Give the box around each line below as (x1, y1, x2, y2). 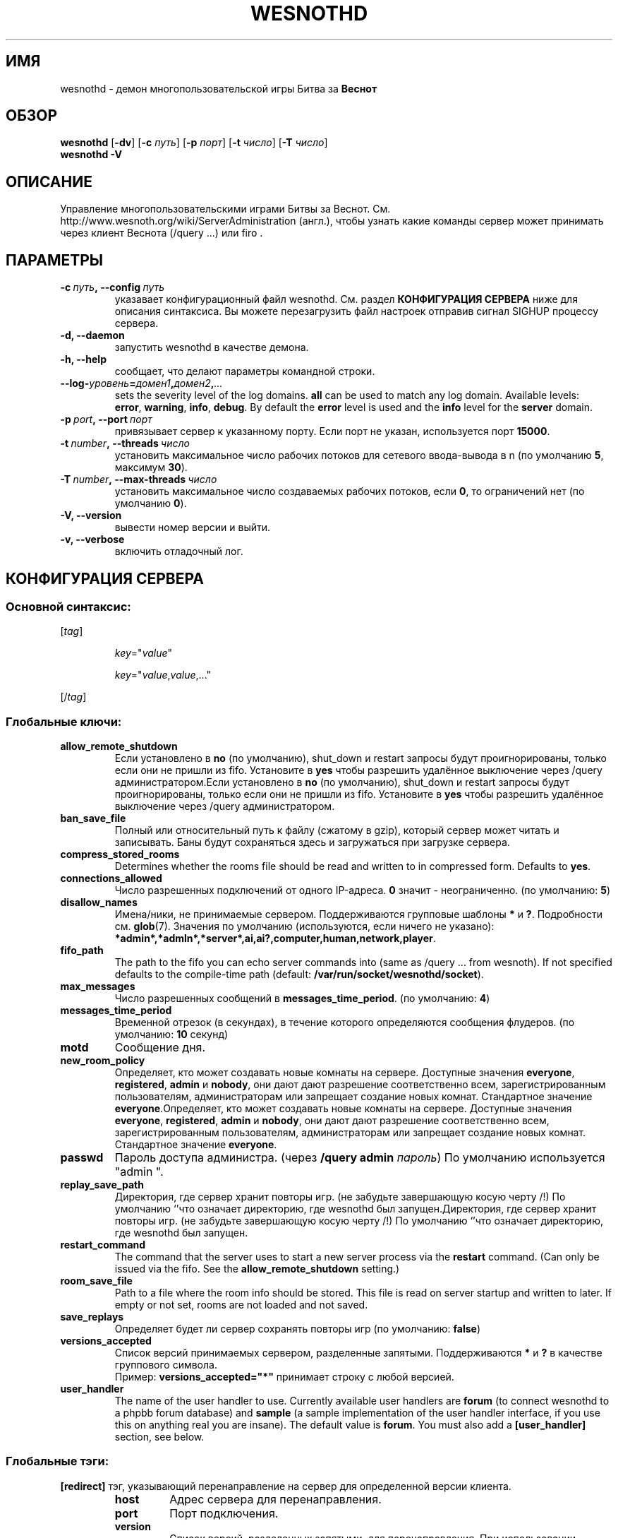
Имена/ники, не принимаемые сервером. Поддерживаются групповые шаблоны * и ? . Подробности (114, 908, 602, 921)
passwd (60, 1150, 104, 1165)
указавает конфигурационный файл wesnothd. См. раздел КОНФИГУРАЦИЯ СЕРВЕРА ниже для (114, 293, 578, 306)
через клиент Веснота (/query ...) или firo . (60, 227, 263, 239)
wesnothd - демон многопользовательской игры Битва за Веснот (60, 82, 377, 95)
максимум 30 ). (114, 461, 188, 474)
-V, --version (60, 509, 122, 522)
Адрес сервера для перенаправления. (169, 1491, 382, 1506)
